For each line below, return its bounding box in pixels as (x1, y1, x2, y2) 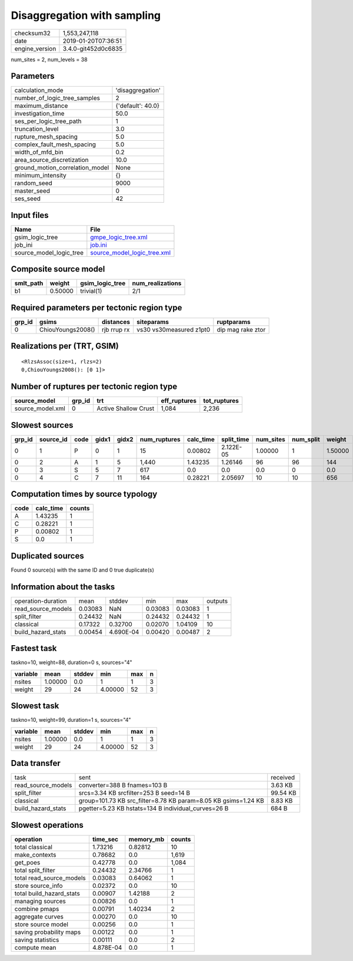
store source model (14, 920, 69, 928)
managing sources (14, 897, 66, 905)
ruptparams (217, 318, 251, 326)
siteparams (136, 318, 169, 326)
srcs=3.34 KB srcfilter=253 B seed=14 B (78, 789, 191, 797)
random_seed (14, 179, 52, 187)
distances (101, 318, 131, 326)
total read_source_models (14, 874, 86, 882)
